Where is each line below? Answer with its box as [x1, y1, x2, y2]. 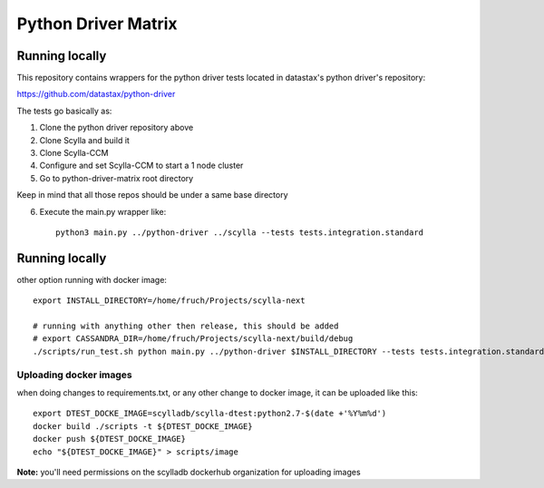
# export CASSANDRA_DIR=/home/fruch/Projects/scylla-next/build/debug [33, 334, 354, 344]
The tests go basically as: [16, 105, 112, 116]
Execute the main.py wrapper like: [39, 206, 167, 217]
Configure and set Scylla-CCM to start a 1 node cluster [39, 160, 244, 171]
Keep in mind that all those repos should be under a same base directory [16, 190, 289, 200]
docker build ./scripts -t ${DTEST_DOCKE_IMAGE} [33, 421, 253, 431]
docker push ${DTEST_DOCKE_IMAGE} [33, 434, 186, 444]
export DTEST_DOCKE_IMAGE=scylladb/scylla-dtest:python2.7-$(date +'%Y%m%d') [33, 408, 387, 419]
